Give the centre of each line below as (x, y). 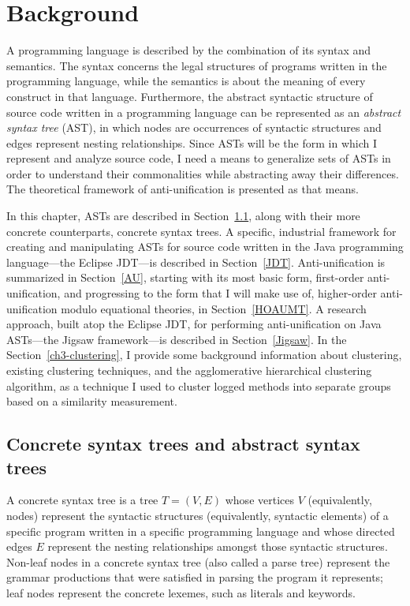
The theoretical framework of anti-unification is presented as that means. (183, 189)
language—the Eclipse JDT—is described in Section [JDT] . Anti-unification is (196, 262)
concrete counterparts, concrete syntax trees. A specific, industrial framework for (201, 231)
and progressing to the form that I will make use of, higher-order (220, 293)
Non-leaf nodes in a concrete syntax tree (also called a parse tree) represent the (198, 561)
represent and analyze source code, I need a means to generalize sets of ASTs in (199, 158)
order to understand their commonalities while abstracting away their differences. (203, 173)
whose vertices (260, 500)
